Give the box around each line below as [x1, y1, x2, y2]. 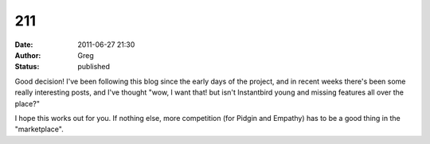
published [77, 62, 111, 72]
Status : [14, 62, 40, 72]
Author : [14, 50, 41, 60]
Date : [14, 40, 33, 49]
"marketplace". [14, 124, 64, 134]
